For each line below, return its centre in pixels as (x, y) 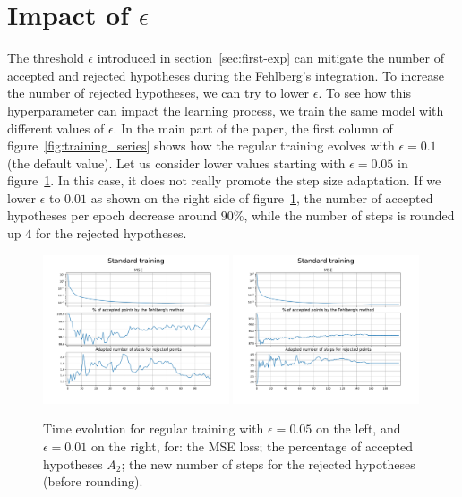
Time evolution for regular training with (154, 428)
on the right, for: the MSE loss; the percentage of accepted (252, 446)
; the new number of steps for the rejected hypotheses (268, 463)
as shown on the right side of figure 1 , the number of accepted (262, 197)
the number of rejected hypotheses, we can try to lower (158, 93)
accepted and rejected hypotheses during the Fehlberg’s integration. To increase (226, 75)
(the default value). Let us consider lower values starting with (176, 163)
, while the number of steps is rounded (349, 215)
